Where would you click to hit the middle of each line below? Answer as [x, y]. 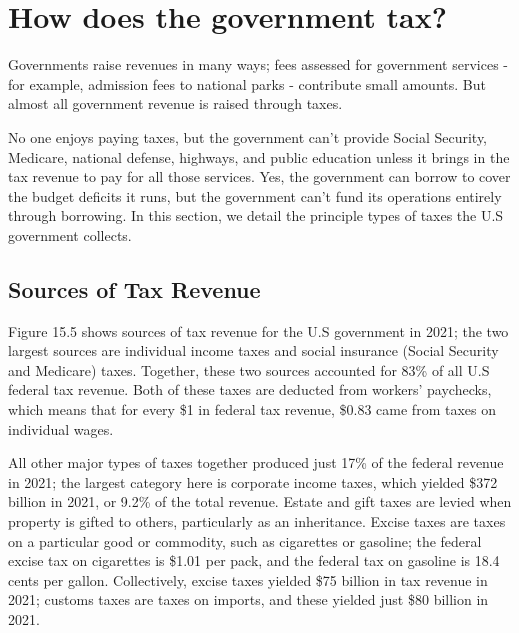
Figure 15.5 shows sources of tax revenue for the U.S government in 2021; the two [258, 330]
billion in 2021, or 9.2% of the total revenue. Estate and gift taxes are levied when [260, 501]
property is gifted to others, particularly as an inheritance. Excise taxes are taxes [257, 521]
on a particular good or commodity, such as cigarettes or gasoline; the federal [245, 540]
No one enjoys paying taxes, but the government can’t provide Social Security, [248, 136]
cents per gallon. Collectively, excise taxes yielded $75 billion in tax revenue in [248, 579]
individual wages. [61, 428]
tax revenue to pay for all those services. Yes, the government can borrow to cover [259, 176]
